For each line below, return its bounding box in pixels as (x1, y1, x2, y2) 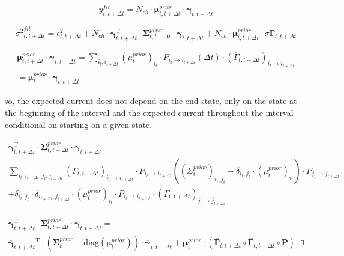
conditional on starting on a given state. (5, 118, 152, 130)
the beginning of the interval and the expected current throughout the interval (5, 106, 294, 118)
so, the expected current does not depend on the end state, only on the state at (5, 94, 297, 107)
